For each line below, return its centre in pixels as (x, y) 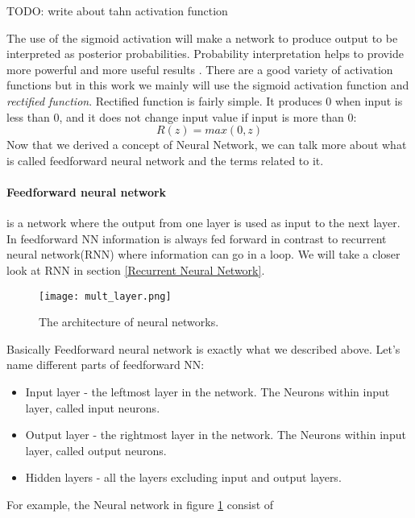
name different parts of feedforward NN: (106, 365)
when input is (369, 100)
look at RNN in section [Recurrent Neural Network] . (136, 269)
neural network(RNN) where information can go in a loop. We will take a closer (203, 254)
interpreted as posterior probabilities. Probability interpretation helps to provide (205, 54)
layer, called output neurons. (96, 450)
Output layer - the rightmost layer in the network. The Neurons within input (216, 435)
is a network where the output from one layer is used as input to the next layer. (203, 223)
